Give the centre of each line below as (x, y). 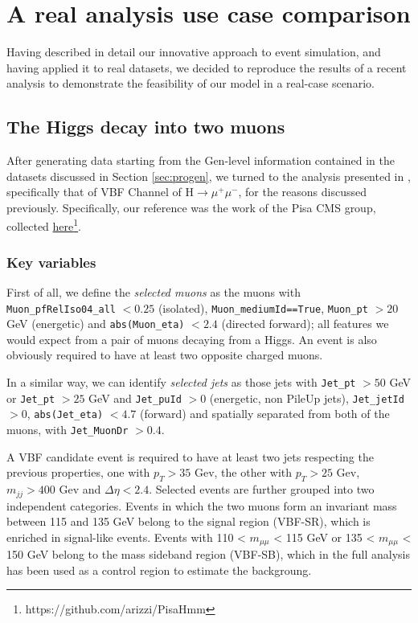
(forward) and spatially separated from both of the (265, 414)
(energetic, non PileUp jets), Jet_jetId (307, 398)
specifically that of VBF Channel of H (100, 192)
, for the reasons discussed (302, 192)
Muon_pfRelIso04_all (61, 309)
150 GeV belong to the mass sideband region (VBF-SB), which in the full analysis (208, 554)
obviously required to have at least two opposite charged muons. (165, 355)
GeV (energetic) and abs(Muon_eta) (96, 324)
